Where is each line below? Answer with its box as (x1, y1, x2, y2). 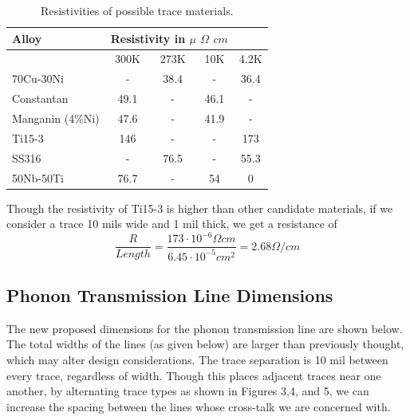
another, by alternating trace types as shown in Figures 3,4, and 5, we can (6, 383, 369, 399)
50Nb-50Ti (12, 169, 64, 186)
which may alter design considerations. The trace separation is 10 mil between (6, 351, 388, 368)
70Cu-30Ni (12, 70, 64, 87)
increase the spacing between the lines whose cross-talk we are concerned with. (6, 398, 391, 414)
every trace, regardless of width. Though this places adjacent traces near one (6, 367, 381, 383)
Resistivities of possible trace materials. (41, 2, 234, 18)
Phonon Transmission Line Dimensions (6, 283, 333, 308)
